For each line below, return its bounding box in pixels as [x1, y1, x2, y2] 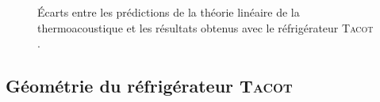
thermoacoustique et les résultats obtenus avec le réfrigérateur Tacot [37, 19, 374, 36]
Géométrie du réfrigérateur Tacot [6, 74, 293, 98]
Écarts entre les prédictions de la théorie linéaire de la [37, 4, 300, 20]
